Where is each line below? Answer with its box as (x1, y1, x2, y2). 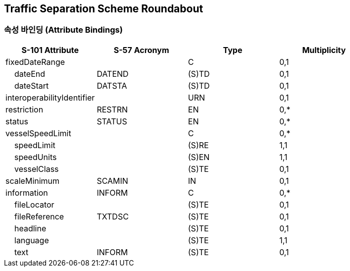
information (5, 187, 48, 198)
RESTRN (97, 104, 128, 114)
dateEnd (14, 68, 46, 79)
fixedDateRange (5, 56, 65, 67)
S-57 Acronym (113, 45, 169, 55)
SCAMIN (97, 175, 128, 186)
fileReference (14, 211, 64, 221)
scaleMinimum (5, 175, 60, 186)
